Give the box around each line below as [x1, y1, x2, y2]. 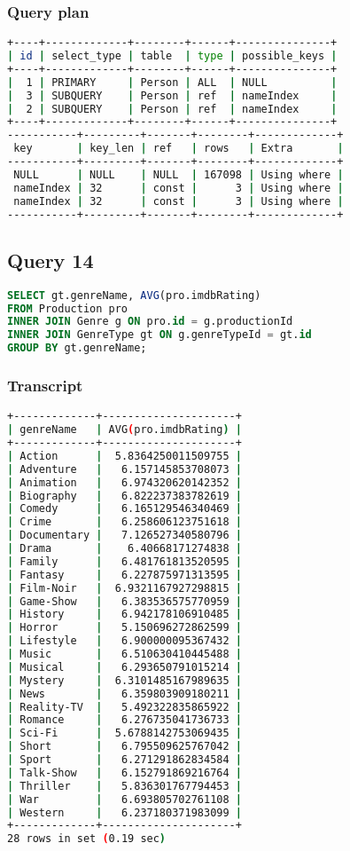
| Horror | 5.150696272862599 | [7, 621, 242, 634]
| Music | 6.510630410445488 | [7, 648, 242, 661]
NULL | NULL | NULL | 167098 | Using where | [13, 168, 344, 181]
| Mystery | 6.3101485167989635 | [7, 674, 242, 687]
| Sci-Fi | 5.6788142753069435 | [7, 727, 242, 740]
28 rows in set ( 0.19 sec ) [7, 832, 167, 846]
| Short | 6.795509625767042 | [7, 740, 242, 753]
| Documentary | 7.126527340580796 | [7, 529, 242, 542]
